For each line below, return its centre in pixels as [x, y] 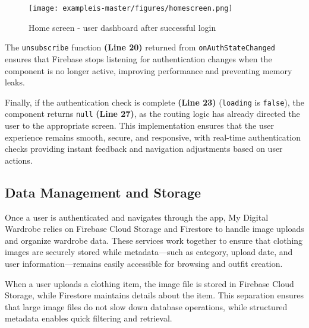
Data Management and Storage [103, 192]
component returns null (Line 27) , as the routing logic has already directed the [152, 114]
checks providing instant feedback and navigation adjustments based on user [144, 149]
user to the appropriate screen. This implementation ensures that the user [139, 125]
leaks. [15, 82]
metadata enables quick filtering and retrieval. [89, 318]
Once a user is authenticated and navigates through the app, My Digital [137, 217]
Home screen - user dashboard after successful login [122, 27]
